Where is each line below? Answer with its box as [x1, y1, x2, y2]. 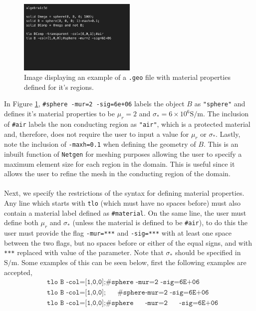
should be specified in [175, 247, 241, 258]
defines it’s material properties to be [4, 108, 115, 119]
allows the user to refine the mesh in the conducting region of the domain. [4, 168, 231, 179]
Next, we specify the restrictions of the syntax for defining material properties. [4, 188, 245, 198]
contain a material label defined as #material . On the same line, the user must [4, 207, 247, 218]
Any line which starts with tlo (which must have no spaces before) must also [4, 198, 241, 208]
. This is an [203, 139, 239, 149]
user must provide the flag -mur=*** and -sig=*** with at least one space [4, 228, 232, 238]
